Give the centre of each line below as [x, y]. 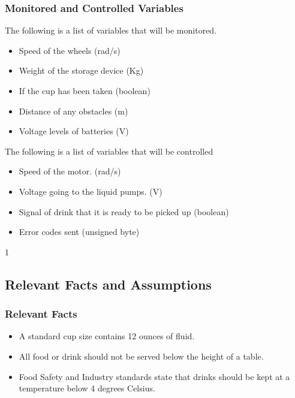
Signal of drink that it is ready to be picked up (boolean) [124, 211]
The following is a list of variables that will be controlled [109, 151]
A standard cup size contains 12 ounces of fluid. [107, 336]
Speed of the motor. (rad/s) [70, 171]
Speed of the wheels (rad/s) [70, 50]
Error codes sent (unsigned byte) [79, 232]
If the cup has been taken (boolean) [85, 91]
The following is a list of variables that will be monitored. [111, 30]
